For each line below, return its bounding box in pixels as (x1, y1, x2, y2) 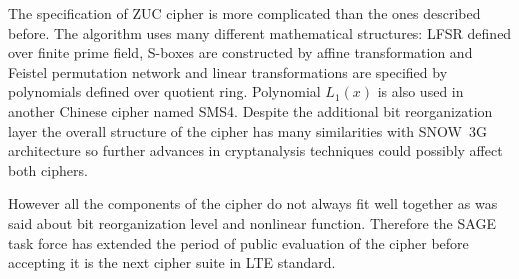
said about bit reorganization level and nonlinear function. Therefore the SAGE (8, 212, 496, 233)
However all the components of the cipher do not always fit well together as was (8, 193, 498, 214)
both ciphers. (8, 159, 88, 180)
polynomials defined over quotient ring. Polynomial (8, 81, 321, 102)
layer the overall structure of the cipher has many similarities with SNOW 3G (8, 120, 487, 141)
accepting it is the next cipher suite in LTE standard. (8, 252, 336, 273)
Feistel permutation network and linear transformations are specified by (8, 61, 448, 82)
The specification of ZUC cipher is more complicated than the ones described (8, 3, 481, 23)
